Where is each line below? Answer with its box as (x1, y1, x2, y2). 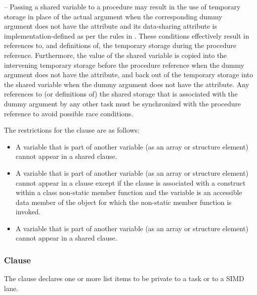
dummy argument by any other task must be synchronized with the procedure (4, 98, 241, 108)
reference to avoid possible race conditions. (4, 108, 133, 118)
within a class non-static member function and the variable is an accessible (15, 187, 242, 197)
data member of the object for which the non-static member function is (15, 197, 232, 207)
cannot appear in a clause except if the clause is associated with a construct (15, 177, 246, 188)
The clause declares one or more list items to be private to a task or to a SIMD (4, 273, 245, 284)
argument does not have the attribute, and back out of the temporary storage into (4, 69, 253, 80)
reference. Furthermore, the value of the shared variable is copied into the (4, 49, 227, 60)
